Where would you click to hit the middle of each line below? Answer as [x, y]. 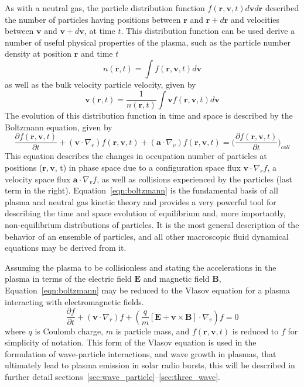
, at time [100, 31]
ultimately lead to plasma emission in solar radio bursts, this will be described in [150, 365]
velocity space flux [38, 179]
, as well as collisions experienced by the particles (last [194, 179]
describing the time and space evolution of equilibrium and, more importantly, [145, 213]
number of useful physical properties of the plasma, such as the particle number [148, 42]
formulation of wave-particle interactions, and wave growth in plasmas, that [141, 353]
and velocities [255, 19]
